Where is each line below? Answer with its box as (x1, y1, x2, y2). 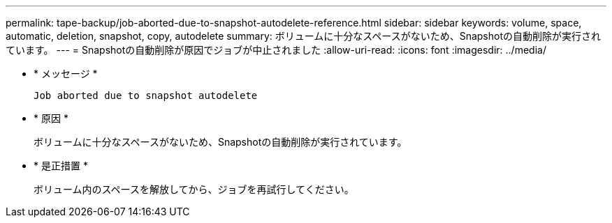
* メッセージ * (34, 68, 98, 79)
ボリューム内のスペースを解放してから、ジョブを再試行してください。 (34, 183, 354, 195)
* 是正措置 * (34, 160, 88, 171)
